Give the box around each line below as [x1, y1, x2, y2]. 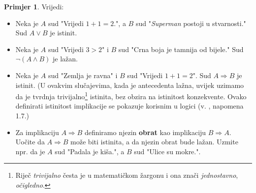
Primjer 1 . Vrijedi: [4, 1, 64, 11]
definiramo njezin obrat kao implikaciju [84, 127, 206, 137]
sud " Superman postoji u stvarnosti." [135, 18, 246, 28]
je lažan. [52, 54, 78, 64]
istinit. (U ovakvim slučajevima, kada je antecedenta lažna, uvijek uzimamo [15, 80, 244, 90]
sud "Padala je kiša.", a [55, 146, 125, 156]
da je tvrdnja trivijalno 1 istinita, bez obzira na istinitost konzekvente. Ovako [15, 90, 247, 101]
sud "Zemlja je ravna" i [48, 70, 118, 80]
